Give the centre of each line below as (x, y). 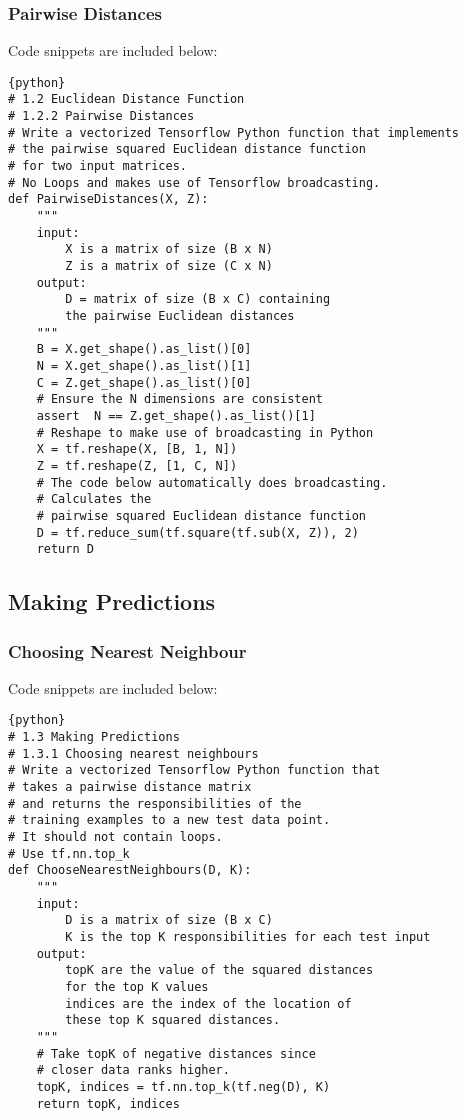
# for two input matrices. (97, 166)
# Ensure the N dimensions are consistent (179, 399)
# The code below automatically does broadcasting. (212, 482)
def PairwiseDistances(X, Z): (108, 199)
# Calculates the (94, 499)
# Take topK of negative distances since (176, 1053)
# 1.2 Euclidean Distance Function (126, 99)
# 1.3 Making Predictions (94, 737)
